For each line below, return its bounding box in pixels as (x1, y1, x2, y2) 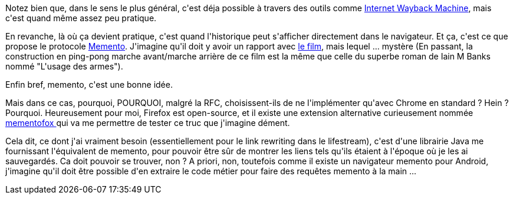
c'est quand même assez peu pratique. (5, 13, 157, 23)
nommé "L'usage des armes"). (5, 61, 123, 71)
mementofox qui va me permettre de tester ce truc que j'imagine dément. (5, 118, 290, 128)
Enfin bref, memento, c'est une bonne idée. (5, 79, 173, 89)
